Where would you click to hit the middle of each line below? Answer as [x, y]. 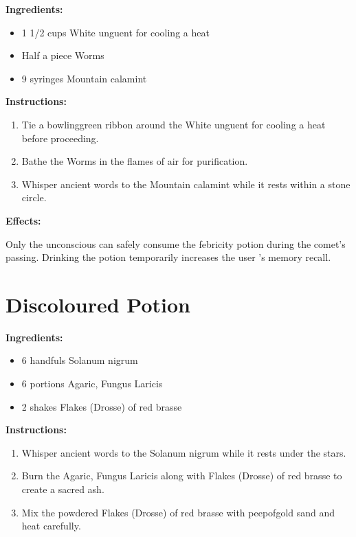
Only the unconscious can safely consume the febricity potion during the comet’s [176, 243]
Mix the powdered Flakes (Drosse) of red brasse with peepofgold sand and [178, 512]
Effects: [23, 220]
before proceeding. [60, 138]
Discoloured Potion [98, 304]
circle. [34, 197]
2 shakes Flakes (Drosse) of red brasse [102, 406]
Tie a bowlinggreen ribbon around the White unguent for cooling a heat [174, 124]
